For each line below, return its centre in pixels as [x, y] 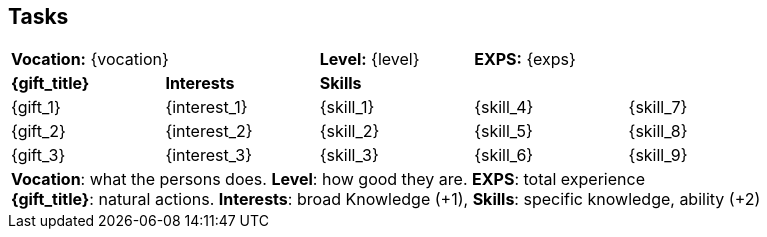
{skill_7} [658, 107]
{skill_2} [349, 131]
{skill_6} [504, 155]
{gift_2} [38, 131]
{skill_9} [658, 155]
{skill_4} [504, 107]
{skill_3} [349, 155]
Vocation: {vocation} [90, 59]
